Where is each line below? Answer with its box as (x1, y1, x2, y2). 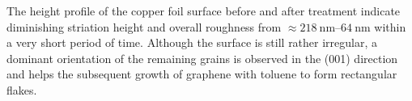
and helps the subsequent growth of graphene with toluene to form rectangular (6, 65, 397, 82)
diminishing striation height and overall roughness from (6, 18, 282, 35)
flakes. (6, 81, 37, 98)
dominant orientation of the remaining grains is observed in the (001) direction (6, 49, 398, 66)
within (374, 18, 406, 35)
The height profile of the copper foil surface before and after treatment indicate (6, 2, 401, 19)
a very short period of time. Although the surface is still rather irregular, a (6, 34, 378, 51)
